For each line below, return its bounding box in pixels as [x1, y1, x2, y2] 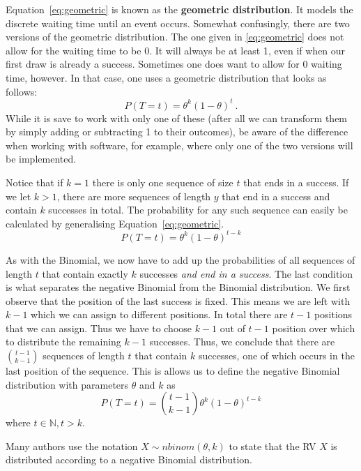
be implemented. [6, 151, 77, 166]
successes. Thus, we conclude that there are [149, 334, 335, 349]
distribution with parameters [6, 377, 129, 391]
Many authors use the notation [6, 438, 138, 453]
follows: [6, 84, 38, 98]
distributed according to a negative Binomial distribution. [6, 452, 253, 467]
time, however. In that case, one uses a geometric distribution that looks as [6, 70, 327, 84]
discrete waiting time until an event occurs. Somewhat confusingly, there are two [6, 15, 350, 30]
